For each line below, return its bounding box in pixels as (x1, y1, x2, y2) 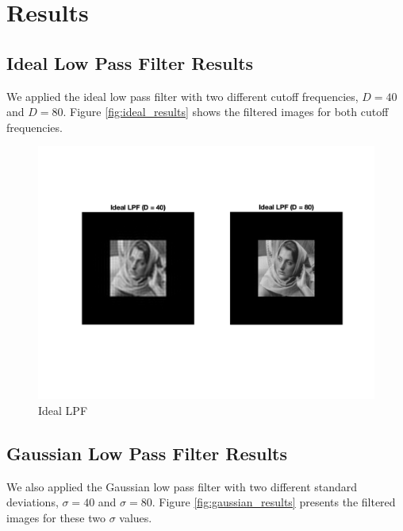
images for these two (6, 509, 106, 525)
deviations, (6, 494, 59, 510)
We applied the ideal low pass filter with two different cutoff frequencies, (6, 87, 359, 104)
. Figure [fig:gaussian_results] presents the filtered (152, 494, 396, 510)
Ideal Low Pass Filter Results (6, 50, 254, 75)
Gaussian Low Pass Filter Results (6, 440, 288, 465)
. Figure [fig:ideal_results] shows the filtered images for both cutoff (63, 103, 389, 120)
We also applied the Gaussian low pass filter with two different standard (6, 478, 358, 494)
